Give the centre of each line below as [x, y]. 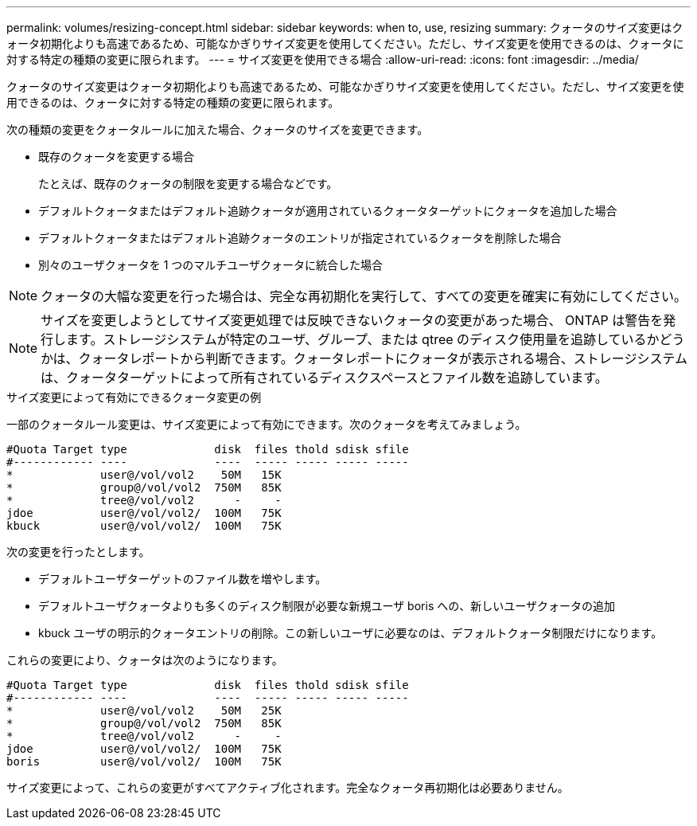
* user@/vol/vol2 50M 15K [144, 475]
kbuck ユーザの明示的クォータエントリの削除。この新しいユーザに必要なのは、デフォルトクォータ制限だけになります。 [350, 633]
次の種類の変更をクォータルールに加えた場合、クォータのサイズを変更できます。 [218, 129]
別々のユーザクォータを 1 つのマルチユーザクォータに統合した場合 [211, 265]
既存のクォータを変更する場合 [116, 157]
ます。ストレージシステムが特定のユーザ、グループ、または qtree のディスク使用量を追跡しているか [363, 339]
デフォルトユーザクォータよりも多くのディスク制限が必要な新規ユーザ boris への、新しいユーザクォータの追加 [327, 606]
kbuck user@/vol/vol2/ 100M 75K [144, 526]
